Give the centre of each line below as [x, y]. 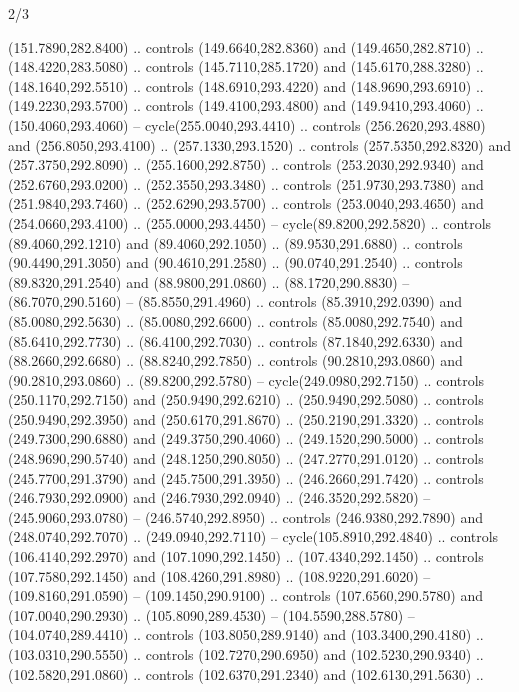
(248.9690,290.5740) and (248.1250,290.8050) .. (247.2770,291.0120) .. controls [246, 458]
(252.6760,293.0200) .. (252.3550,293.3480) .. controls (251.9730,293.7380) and [246, 183]
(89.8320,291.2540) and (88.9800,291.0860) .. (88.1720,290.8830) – [209, 281]
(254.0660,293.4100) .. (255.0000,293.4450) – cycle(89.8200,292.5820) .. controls [250, 222]
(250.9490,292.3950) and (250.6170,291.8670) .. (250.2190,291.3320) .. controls [246, 418]
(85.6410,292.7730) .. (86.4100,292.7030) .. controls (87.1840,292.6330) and [235, 340]
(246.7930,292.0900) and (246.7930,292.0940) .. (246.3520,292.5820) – [219, 497]
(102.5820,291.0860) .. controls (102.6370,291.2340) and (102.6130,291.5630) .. [246, 673]
